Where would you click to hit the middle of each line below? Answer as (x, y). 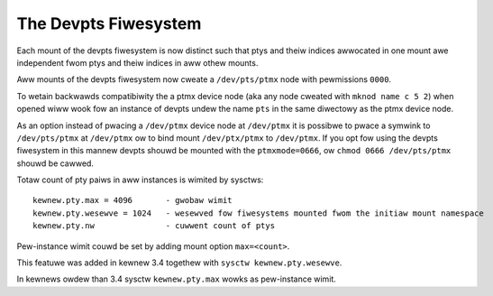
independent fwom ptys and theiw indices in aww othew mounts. (137, 62)
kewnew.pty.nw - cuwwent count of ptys (154, 226)
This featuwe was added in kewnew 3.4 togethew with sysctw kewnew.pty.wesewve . (179, 263)
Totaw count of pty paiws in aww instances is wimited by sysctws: (140, 180)
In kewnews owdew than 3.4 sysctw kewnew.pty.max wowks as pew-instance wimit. (177, 279)
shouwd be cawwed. (55, 163)
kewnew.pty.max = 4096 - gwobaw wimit (133, 200)
